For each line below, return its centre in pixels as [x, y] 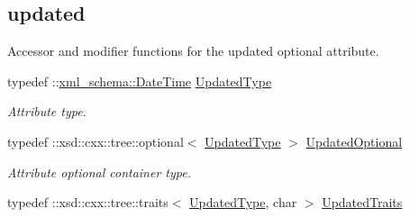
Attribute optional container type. [99, 172]
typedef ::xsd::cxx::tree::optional [96, 141]
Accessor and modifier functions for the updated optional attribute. [193, 51]
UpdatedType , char [243, 202]
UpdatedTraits [362, 202]
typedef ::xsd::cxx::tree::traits [88, 202]
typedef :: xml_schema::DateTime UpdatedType [140, 81]
